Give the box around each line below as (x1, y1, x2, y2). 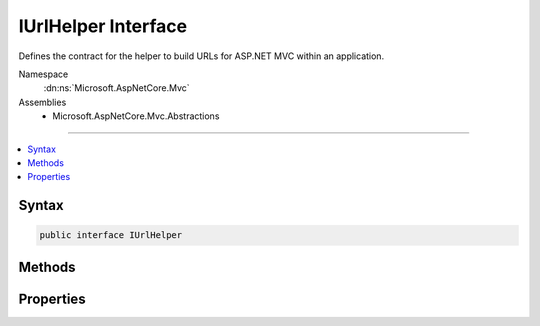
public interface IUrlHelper (39, 230, 183, 241)
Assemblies (18, 96, 67, 108)
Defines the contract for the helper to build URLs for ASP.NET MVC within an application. (18, 50, 385, 62)
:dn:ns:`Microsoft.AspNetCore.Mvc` (43, 82, 190, 94)
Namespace (18, 68, 69, 80)
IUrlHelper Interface (18, 15, 188, 37)
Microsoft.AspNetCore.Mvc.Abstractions (52, 110, 220, 122)
